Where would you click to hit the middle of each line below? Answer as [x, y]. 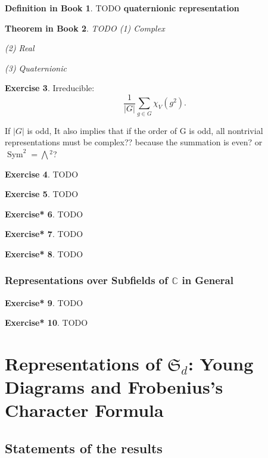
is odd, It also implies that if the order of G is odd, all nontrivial [145, 130]
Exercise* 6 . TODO [44, 214]
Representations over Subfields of [86, 280]
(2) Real [20, 48]
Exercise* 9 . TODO [44, 302]
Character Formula [84, 410]
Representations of [83, 364]
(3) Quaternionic [36, 68]
